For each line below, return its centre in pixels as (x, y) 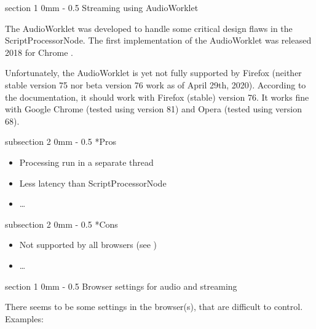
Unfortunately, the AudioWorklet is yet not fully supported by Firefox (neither (153, 73)
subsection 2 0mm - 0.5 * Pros (61, 141)
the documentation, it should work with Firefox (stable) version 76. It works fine (157, 97)
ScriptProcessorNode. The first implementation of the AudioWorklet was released (158, 40)
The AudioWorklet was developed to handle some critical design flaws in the (149, 28)
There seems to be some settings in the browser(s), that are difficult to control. (154, 307)
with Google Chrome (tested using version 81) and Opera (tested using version (153, 109)
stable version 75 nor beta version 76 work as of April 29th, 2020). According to (156, 84)
